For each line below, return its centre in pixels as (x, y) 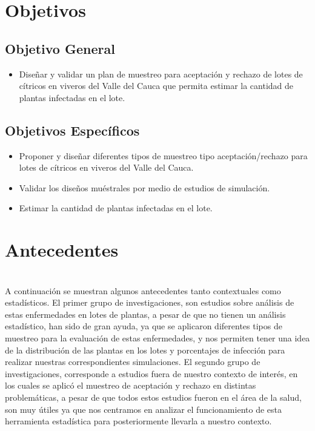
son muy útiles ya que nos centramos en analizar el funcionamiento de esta (143, 409)
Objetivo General (60, 48)
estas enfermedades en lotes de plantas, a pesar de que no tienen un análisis (145, 314)
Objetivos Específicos (72, 130)
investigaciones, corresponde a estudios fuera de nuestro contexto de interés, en (151, 373)
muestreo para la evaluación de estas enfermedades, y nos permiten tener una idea (157, 338)
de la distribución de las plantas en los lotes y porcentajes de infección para (145, 350)
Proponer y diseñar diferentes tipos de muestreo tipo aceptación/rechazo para (163, 155)
